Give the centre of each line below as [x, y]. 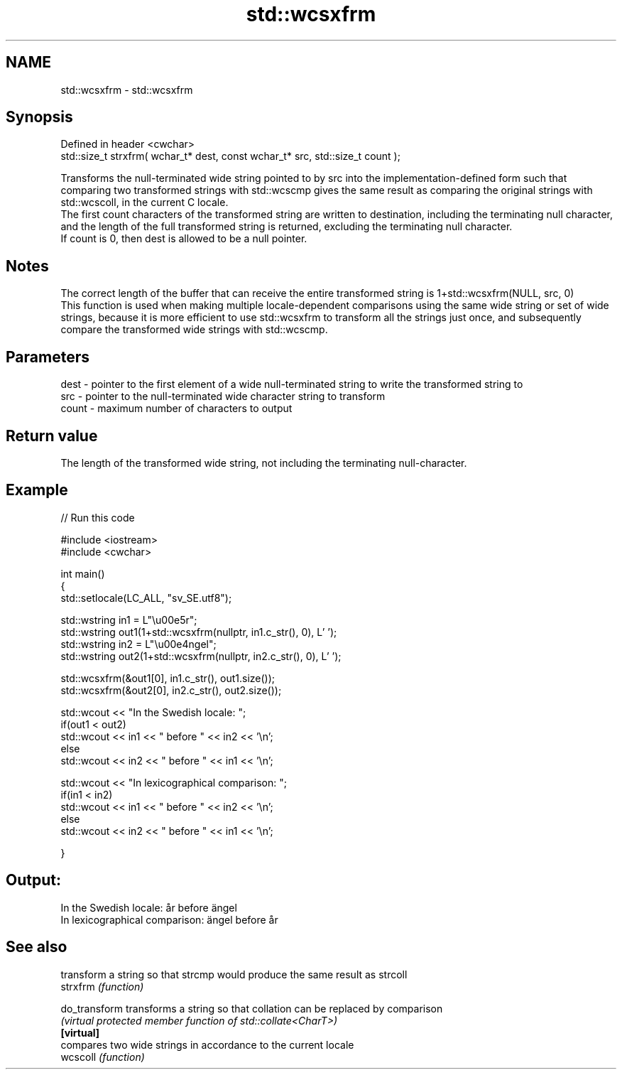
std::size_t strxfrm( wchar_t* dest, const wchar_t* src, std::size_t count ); [230, 156]
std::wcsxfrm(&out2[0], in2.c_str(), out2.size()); [171, 690]
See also [37, 947]
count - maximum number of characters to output [176, 409]
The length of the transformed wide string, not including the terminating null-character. [264, 463]
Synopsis [39, 117]
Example [37, 490]
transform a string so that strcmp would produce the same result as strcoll [234, 974]
